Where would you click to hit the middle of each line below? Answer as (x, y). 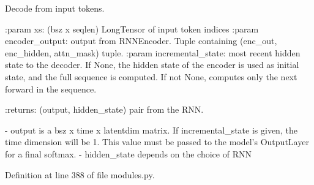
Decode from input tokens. (55, 8)
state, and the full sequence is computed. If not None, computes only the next (151, 76)
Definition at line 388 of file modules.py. (80, 174)
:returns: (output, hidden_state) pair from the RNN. (104, 109)
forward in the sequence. (51, 89)
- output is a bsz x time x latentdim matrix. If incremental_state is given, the (151, 130)
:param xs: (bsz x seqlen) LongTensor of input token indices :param (132, 28)
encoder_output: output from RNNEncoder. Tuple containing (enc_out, (141, 41)
